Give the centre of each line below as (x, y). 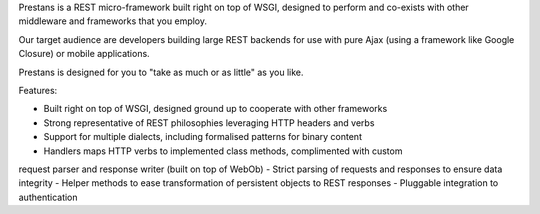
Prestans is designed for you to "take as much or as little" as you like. (161, 72)
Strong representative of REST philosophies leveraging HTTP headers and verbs (209, 122)
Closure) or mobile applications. (84, 54)
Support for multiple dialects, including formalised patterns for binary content (202, 137)
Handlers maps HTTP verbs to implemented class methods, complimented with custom (223, 151)
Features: (38, 90)
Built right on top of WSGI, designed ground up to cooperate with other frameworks (215, 109)
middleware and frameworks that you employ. (113, 21)
